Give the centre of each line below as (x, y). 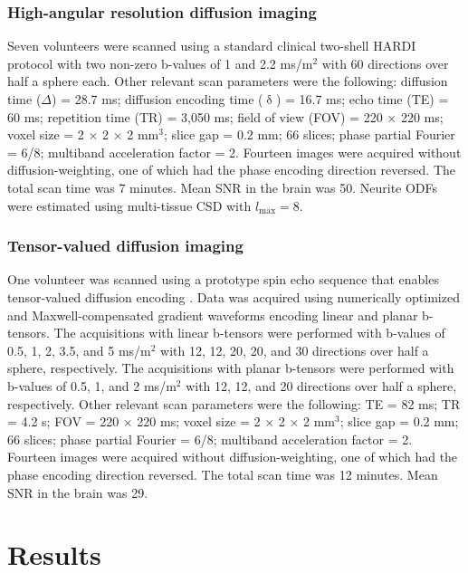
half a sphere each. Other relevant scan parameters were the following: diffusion (228, 81)
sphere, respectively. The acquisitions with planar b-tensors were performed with (231, 368)
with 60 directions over (385, 63)
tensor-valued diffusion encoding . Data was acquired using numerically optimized (234, 296)
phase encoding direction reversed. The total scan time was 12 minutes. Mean (223, 474)
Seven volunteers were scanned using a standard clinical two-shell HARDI (212, 46)
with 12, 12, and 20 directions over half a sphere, (321, 385)
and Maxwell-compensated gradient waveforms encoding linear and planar (213, 315)
